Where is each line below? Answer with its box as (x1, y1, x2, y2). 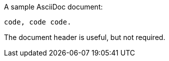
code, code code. (4, 18, 71, 26)
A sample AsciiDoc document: (4, 2, 103, 11)
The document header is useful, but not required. (4, 33, 166, 41)
